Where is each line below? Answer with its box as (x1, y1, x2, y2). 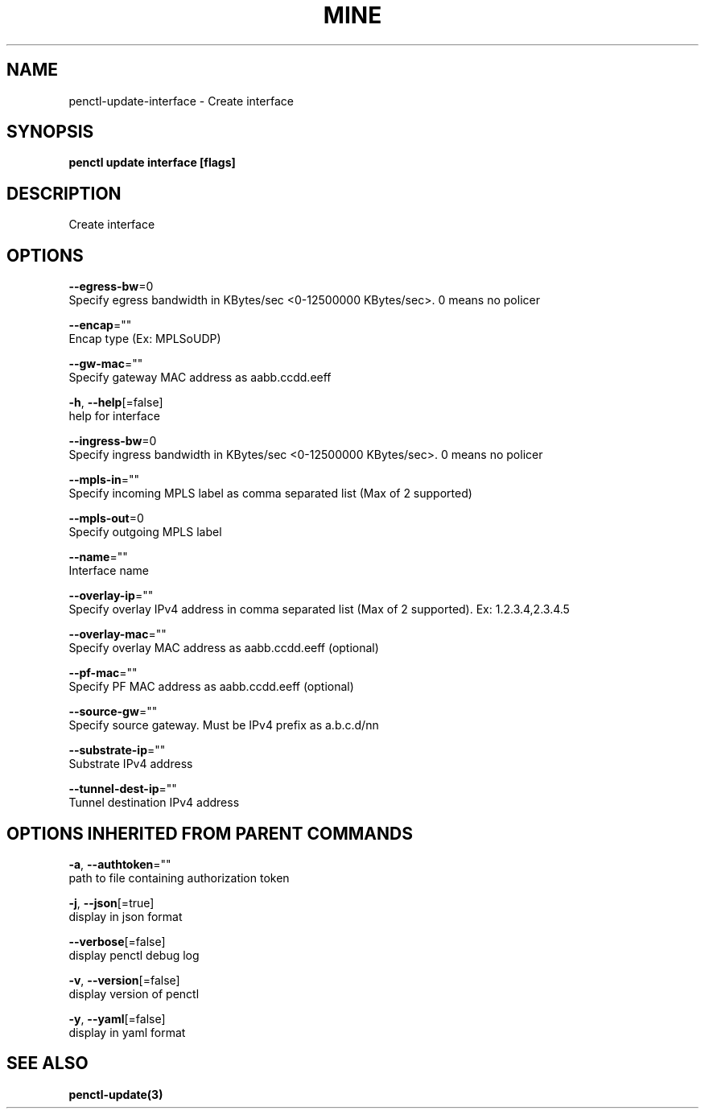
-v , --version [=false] (68, 973, 180, 987)
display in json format (68, 909, 183, 923)
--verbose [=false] (68, 934, 166, 948)
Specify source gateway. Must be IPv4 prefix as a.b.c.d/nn (68, 718, 379, 733)
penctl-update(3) (68, 1087, 163, 1101)
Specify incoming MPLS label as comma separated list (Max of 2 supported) (68, 486, 472, 501)
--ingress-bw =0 (68, 434, 157, 448)
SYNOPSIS (6, 122, 94, 142)
